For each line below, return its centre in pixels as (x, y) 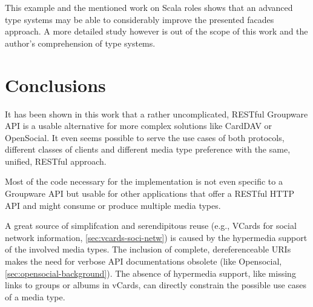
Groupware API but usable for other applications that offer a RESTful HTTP (150, 193)
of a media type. (35, 296)
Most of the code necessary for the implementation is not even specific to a (144, 181)
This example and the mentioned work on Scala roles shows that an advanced (149, 7)
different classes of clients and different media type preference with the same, (148, 149)
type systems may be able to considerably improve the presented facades (140, 19)
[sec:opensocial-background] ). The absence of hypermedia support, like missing (150, 273)
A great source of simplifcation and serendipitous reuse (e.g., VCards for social (151, 226)
